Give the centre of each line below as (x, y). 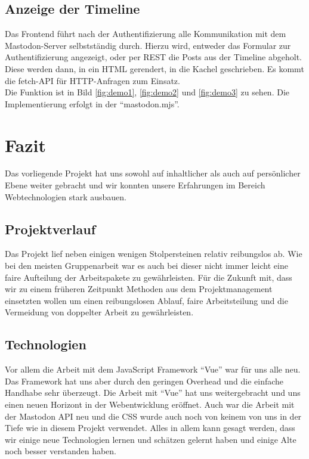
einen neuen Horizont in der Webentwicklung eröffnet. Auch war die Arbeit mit (150, 404)
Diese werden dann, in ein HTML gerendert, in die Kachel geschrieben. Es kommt (154, 68)
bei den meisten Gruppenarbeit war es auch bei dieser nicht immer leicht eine (146, 266)
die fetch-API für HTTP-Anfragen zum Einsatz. (92, 80)
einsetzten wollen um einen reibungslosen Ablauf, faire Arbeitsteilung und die (146, 300)
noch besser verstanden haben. (61, 451)
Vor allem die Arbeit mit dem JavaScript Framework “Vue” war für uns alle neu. (153, 369)
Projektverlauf (50, 229)
